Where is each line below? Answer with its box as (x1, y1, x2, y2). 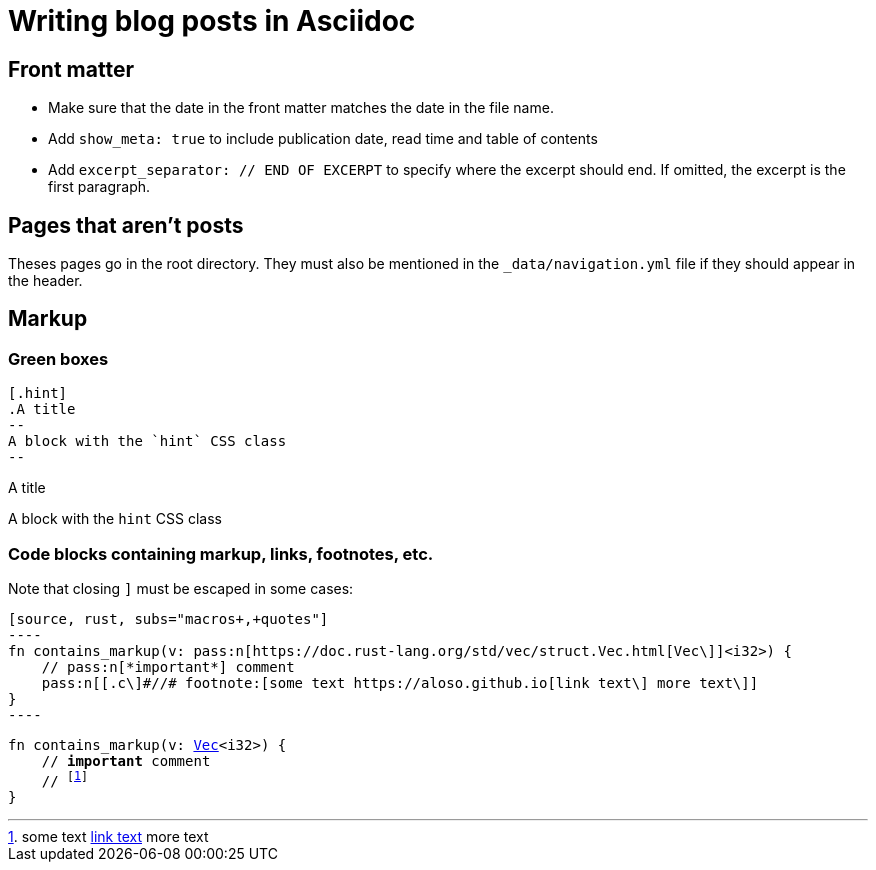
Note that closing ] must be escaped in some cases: (8, 579, 354, 597)
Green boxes (8, 348, 109, 369)
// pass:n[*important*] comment (41, 658, 295, 675)
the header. (8, 272, 83, 290)
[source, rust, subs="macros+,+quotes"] (8, 610, 329, 627)
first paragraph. (48, 178, 151, 196)
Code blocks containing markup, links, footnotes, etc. (8, 543, 434, 564)
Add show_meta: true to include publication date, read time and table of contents (48, 130, 598, 148)
